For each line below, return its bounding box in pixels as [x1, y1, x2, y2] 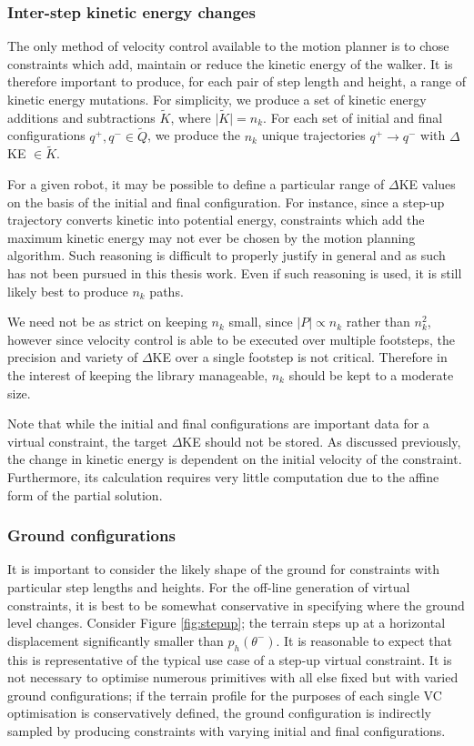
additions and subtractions [7, 107, 156, 126]
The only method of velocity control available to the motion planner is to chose [7, 36, 449, 55]
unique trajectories [261, 126, 366, 145]
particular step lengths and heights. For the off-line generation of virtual [7, 577, 410, 596]
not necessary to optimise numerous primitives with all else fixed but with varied [7, 668, 459, 687]
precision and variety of [7, 348, 138, 367]
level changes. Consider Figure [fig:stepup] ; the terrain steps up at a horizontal [7, 613, 446, 632]
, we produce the [147, 126, 240, 145]
